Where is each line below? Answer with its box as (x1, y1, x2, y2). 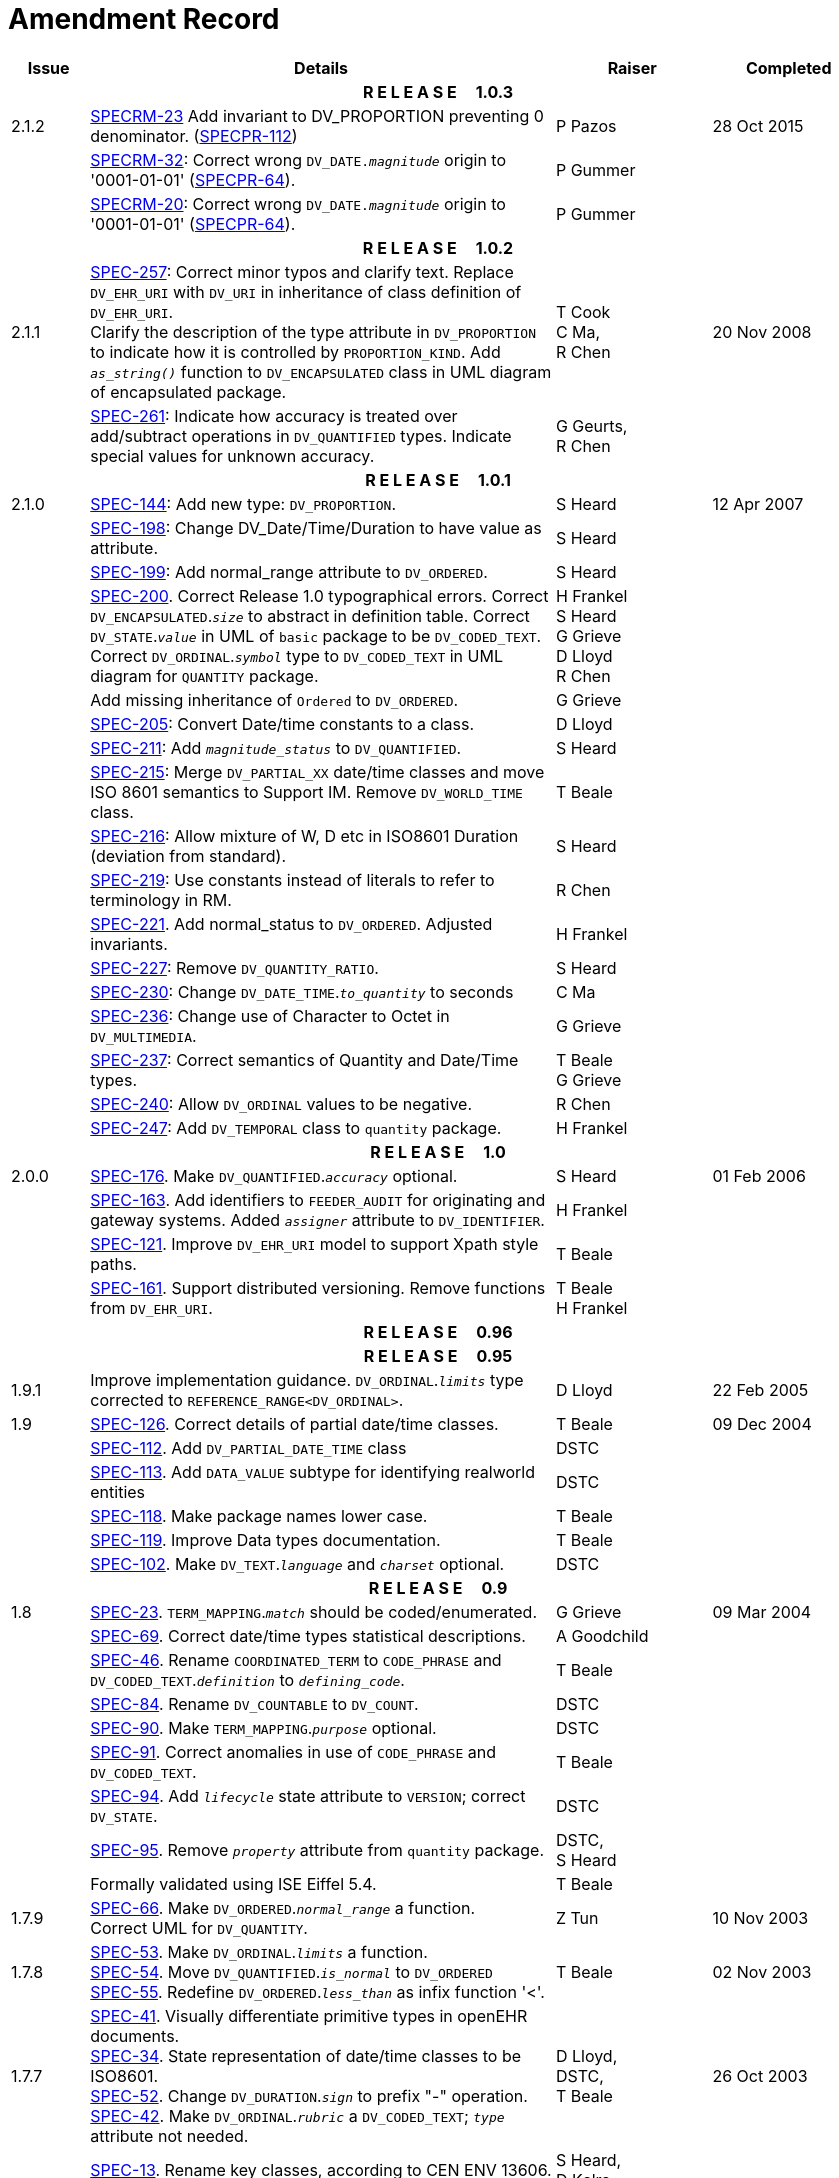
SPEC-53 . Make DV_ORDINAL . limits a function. (90, 1941, 428, 1962)
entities (90, 1481, 146, 1502)
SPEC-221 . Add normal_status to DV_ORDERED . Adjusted (90, 913, 493, 934)
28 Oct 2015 (712, 115, 804, 136)
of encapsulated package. (90, 381, 287, 402)
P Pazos (555, 115, 617, 136)
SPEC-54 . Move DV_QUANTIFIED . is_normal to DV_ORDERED (90, 1961, 493, 1982)
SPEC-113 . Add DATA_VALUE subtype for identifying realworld (90, 1461, 535, 1482)
